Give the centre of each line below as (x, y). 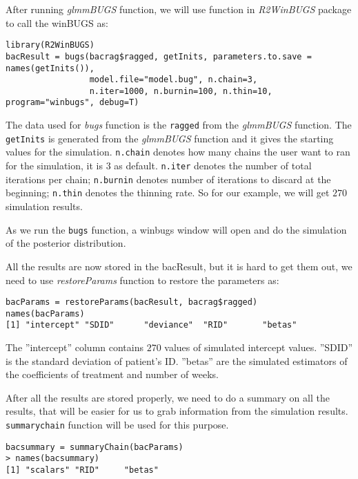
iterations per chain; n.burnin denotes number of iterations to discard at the (168, 179)
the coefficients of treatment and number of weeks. (112, 374)
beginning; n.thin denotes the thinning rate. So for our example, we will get (168, 192)
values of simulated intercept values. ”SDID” (259, 347)
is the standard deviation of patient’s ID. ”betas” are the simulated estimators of (177, 360)
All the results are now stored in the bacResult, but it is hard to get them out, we (179, 266)
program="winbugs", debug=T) (72, 103)
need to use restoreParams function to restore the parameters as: (142, 280)
